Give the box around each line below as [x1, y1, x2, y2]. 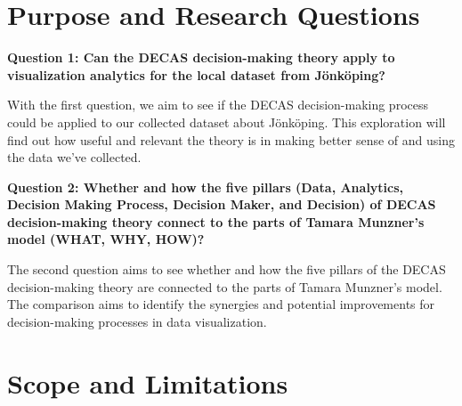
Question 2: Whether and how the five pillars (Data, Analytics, [7, 177, 404, 196]
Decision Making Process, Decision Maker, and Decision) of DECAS [7, 195, 436, 214]
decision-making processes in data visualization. [7, 312, 267, 330]
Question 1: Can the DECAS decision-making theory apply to [7, 48, 395, 67]
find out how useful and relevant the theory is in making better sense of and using [7, 130, 455, 149]
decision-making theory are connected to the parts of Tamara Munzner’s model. [7, 277, 442, 296]
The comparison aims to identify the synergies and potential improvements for [7, 295, 435, 313]
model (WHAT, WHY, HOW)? [7, 230, 205, 248]
